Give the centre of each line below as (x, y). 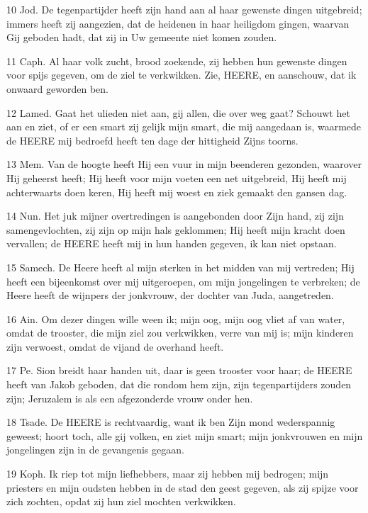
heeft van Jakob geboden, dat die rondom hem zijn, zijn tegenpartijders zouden (179, 384)
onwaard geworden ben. (57, 88)
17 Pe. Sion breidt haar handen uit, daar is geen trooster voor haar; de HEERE (179, 370)
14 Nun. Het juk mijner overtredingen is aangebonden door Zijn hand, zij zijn (175, 216)
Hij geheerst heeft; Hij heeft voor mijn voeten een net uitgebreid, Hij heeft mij (177, 177)
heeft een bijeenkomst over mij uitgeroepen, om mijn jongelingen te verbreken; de (183, 281)
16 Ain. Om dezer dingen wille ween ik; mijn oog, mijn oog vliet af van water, (176, 318)
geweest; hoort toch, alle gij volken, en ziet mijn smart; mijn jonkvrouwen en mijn (185, 435)
